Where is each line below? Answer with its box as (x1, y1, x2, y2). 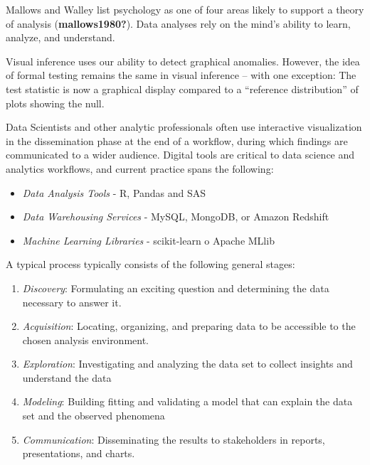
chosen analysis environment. (22, 332, 149, 347)
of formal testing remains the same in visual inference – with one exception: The (6, 68, 356, 82)
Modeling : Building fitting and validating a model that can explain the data (22, 394, 353, 409)
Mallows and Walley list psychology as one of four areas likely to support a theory (6, 2, 364, 16)
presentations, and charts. (22, 446, 135, 461)
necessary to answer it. (22, 294, 122, 309)
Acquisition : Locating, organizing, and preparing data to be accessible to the (22, 319, 356, 333)
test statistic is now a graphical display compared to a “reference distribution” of (6, 81, 359, 96)
